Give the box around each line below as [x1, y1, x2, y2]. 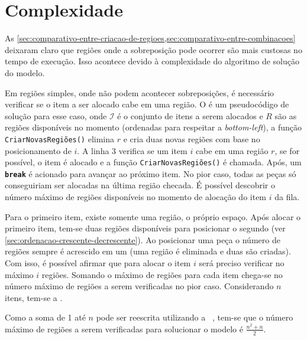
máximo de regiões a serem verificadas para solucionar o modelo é [5, 322, 243, 335]
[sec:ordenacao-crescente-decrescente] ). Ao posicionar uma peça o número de [5, 233, 280, 246]
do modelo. [5, 66, 45, 79]
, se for [274, 144, 300, 156]
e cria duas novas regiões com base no [123, 132, 260, 145]
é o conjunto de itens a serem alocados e [117, 109, 263, 122]
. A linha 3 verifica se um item [77, 144, 188, 156]
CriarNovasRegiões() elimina [5, 132, 115, 145]
